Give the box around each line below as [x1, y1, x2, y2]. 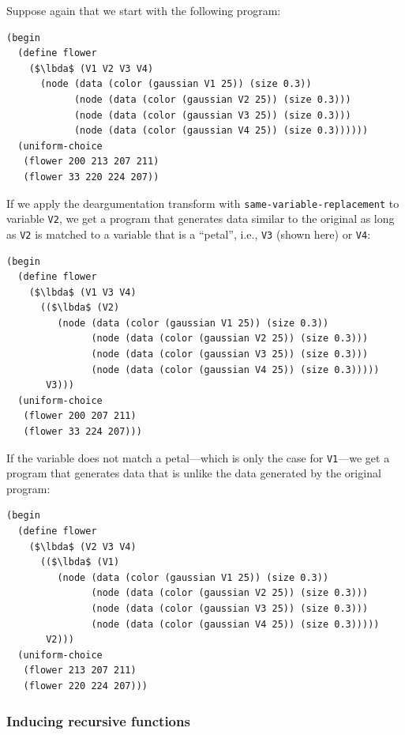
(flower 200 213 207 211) [23, 156, 159, 168]
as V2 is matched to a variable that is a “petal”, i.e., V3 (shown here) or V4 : [6, 225, 371, 242]
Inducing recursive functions [6, 710, 190, 730]
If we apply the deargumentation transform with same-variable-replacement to [6, 194, 399, 211]
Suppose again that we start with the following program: [6, 2, 281, 18]
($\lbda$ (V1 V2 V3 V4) [28, 62, 154, 74]
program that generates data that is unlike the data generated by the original [6, 465, 381, 481]
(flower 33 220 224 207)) [23, 171, 159, 183]
